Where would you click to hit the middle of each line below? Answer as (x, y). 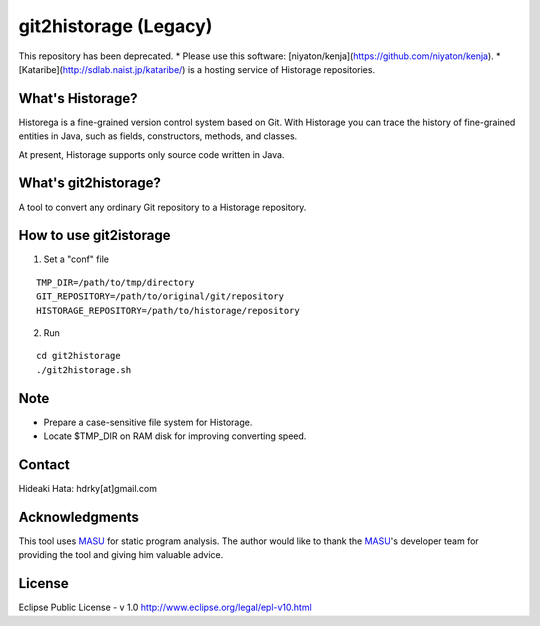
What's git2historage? (90, 183)
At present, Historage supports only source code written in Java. (151, 154)
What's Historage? (78, 98)
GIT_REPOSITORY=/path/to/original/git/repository (160, 296)
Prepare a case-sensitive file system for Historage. (148, 422)
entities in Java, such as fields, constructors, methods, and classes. (158, 136)
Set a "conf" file (76, 259)
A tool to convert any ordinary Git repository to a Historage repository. (162, 207)
